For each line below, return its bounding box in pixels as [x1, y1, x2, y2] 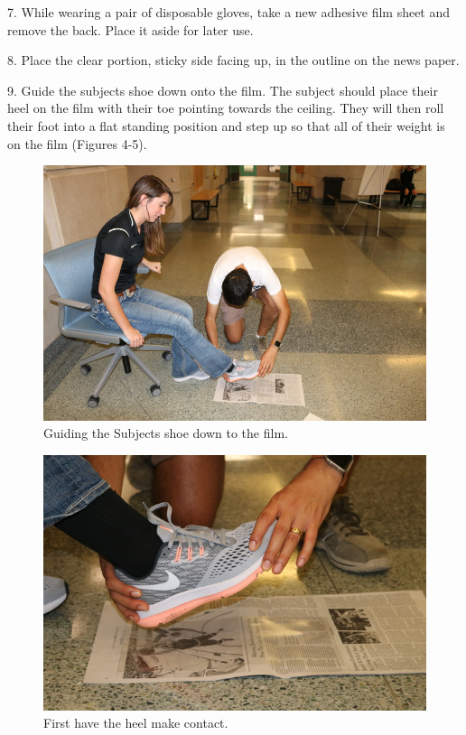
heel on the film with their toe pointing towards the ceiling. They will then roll [7, 98, 444, 117]
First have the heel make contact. [43, 713, 228, 732]
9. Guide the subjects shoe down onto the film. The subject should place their [7, 80, 438, 99]
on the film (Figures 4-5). [7, 134, 147, 153]
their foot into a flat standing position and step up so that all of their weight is [7, 116, 445, 135]
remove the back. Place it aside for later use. [7, 20, 254, 39]
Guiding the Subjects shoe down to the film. [43, 423, 288, 442]
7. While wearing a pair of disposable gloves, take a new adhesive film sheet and [7, 3, 451, 21]
